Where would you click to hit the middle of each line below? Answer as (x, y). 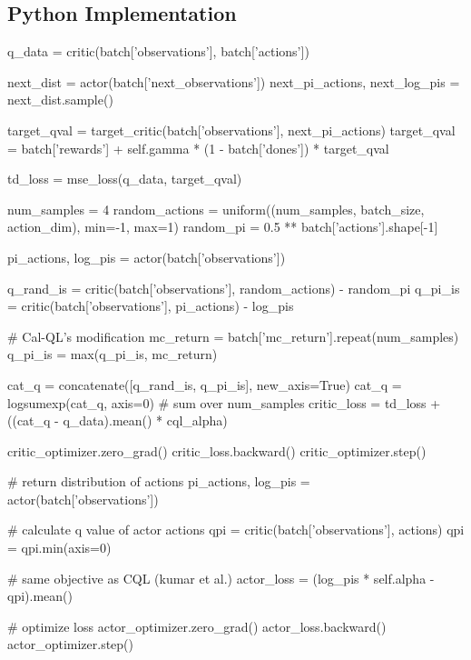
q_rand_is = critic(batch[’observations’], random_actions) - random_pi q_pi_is (234, 288)
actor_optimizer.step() (70, 644)
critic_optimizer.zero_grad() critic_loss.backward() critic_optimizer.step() (217, 450)
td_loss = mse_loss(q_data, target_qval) (125, 179)
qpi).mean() (40, 596)
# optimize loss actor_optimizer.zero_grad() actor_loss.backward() (197, 626)
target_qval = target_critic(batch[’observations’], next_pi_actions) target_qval (231, 130)
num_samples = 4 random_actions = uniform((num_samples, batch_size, (216, 209)
